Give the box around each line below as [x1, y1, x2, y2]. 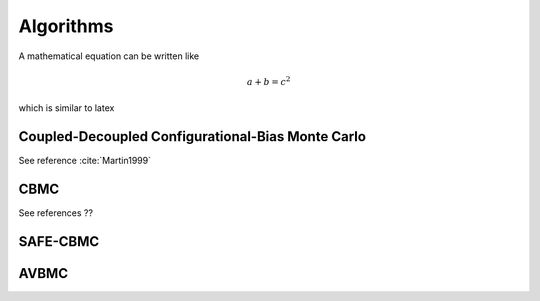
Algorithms [18, 15, 114, 37]
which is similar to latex [18, 102, 115, 114]
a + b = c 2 [246, 75, 291, 87]
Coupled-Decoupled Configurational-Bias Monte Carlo [18, 128, 367, 145]
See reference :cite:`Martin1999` [18, 155, 152, 167]
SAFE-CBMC [18, 233, 100, 250]
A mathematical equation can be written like [18, 50, 200, 62]
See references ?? [18, 206, 94, 219]
